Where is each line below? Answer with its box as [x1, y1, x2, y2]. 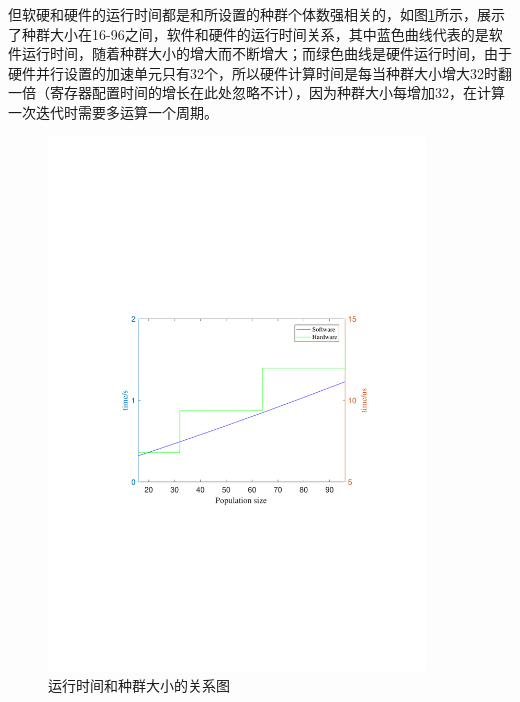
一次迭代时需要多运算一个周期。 [8, 101, 218, 122]
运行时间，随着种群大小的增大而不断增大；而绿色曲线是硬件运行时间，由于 [21, 43, 512, 64]
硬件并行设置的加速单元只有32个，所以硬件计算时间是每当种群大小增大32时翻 [8, 62, 512, 83]
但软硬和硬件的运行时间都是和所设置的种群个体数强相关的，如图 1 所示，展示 [8, 4, 505, 24]
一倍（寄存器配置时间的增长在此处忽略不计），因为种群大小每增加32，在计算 [8, 82, 505, 103]
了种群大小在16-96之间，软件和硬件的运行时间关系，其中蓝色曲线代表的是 [8, 23, 489, 44]
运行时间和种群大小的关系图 [48, 674, 230, 695]
